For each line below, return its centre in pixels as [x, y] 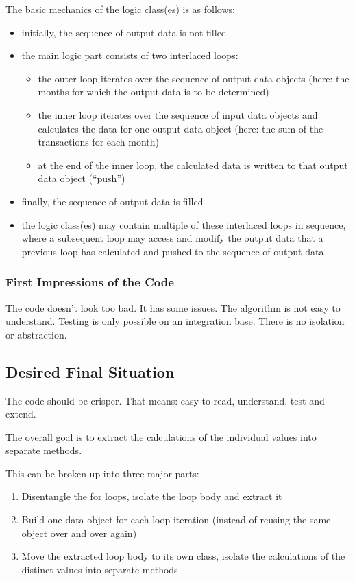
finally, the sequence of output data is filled [112, 201]
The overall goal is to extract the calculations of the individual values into [161, 436]
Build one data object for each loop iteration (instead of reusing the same [176, 520]
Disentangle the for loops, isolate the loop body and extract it [152, 496]
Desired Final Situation [90, 371]
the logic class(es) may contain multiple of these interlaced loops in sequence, [184, 224]
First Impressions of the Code [90, 282]
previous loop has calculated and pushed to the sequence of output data [173, 251]
